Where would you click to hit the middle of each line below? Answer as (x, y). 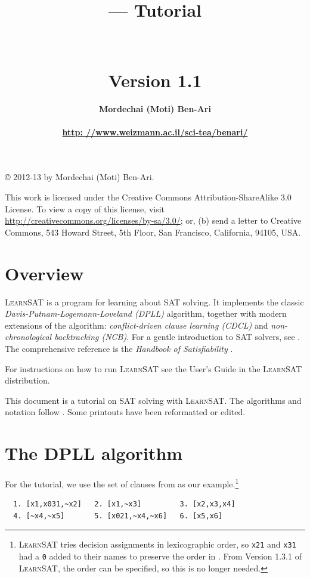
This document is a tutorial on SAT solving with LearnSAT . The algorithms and (153, 400)
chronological (28, 337)
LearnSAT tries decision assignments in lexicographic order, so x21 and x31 (157, 544)
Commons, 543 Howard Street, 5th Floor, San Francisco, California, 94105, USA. (153, 232)
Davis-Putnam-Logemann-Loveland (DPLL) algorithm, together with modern (146, 313)
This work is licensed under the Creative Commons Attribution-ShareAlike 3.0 (148, 197)
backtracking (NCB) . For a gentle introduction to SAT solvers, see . (177, 337)
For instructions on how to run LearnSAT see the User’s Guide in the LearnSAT (154, 368)
